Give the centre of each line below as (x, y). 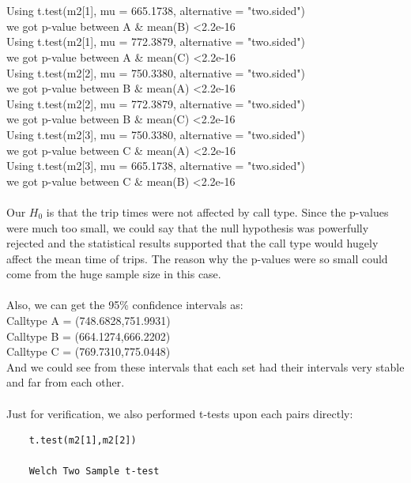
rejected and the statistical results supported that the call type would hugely (192, 243)
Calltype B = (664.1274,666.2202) (89, 336)
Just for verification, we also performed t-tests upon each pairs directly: (180, 413)
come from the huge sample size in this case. (114, 274)
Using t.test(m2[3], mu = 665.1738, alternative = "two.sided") (156, 166)
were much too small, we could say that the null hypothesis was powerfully (188, 227)
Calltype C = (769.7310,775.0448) (89, 351)
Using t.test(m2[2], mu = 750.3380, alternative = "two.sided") (156, 72)
